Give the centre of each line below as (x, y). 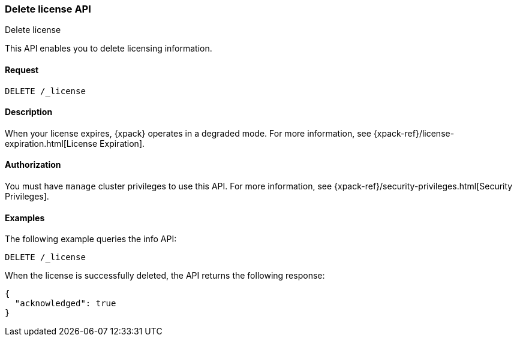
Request (22, 70)
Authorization (33, 165)
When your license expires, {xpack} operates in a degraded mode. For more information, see (188, 133)
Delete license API (48, 9)
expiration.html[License (51, 143)
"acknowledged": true (65, 304)
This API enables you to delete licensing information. (109, 49)
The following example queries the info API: (91, 239)
